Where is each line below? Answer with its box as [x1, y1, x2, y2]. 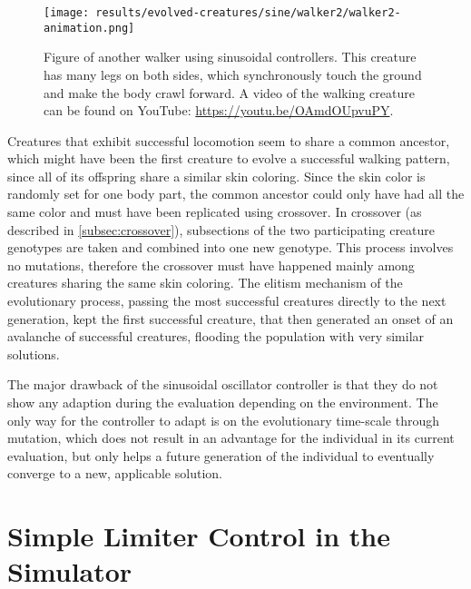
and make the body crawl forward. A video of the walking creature [44, 83, 415, 102]
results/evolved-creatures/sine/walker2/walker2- [95, 6, 401, 19]
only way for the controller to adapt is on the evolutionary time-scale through [7, 410, 439, 429]
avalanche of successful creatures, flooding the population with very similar [7, 327, 425, 346]
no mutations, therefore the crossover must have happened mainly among [7, 255, 415, 274]
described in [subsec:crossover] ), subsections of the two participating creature [7, 220, 436, 239]
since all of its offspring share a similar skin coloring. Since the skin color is [7, 166, 426, 185]
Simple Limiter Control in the [7, 517, 390, 555]
